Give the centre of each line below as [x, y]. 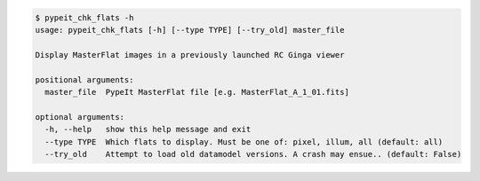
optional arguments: [80, 117]
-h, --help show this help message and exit [148, 130]
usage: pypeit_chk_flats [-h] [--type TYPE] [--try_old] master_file [190, 30]
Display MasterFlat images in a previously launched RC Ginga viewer [190, 55]
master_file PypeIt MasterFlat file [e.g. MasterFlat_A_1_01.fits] [197, 92]
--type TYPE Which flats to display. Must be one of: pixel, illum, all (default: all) [244, 142]
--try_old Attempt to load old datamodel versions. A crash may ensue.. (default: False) [253, 154]
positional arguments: [84, 79]
